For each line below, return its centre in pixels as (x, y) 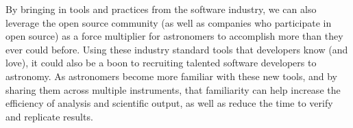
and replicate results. (49, 116)
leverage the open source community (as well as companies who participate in (169, 22)
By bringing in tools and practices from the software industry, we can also (161, 9)
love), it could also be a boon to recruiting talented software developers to (161, 63)
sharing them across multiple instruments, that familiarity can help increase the (173, 89)
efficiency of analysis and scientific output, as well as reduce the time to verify (169, 103)
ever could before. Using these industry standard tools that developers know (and (177, 49)
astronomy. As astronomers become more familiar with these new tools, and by (172, 76)
